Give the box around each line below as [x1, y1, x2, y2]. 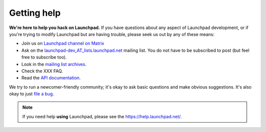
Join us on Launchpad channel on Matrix [21, 40, 104, 46]
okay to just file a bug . [9, 91, 54, 97]
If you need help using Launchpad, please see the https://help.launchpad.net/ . [22, 113, 182, 119]
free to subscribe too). [21, 54, 67, 60]
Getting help [9, 7, 61, 18]
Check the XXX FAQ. [21, 68, 64, 74]
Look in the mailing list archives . [21, 61, 87, 67]
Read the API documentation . [21, 75, 81, 81]
